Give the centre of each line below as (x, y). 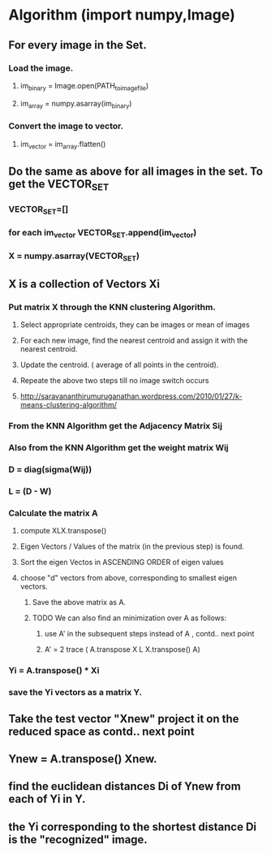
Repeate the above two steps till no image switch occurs (114, 381)
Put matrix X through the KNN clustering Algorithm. (112, 308)
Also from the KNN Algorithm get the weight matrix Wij (118, 448)
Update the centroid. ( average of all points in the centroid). (119, 365)
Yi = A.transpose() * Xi (54, 671)
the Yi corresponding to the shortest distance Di (133, 827)
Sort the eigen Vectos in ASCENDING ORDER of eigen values (122, 563)
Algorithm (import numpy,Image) (122, 15)
